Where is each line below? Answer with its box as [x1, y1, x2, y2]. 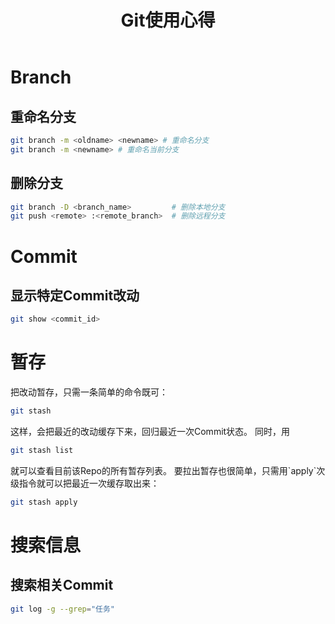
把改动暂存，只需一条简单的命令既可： [10, 386, 168, 398]
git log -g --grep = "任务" [10, 604, 116, 614]
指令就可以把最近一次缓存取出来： [18, 477, 160, 489]
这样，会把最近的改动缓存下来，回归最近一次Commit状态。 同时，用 [10, 426, 291, 437]
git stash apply [10, 497, 78, 507]
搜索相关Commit [10, 577, 114, 594]
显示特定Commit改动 [10, 287, 140, 304]
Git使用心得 [120, 9, 216, 32]
